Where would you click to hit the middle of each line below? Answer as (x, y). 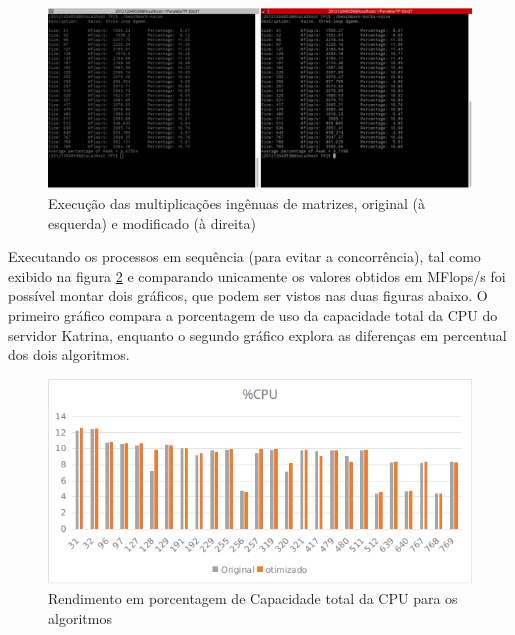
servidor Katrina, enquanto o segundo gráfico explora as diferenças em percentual (257, 334)
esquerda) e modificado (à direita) (152, 222)
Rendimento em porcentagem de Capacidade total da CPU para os (253, 597)
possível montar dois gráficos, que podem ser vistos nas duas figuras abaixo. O (248, 295)
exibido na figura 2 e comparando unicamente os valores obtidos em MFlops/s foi (257, 275)
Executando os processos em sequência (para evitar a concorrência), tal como (244, 256)
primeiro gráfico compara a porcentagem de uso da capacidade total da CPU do (253, 314)
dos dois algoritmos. (69, 354)
